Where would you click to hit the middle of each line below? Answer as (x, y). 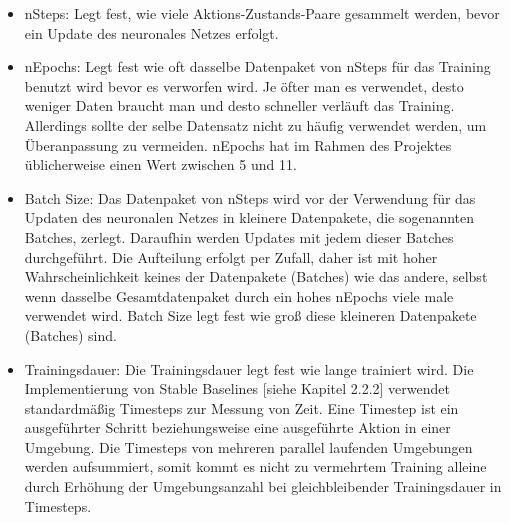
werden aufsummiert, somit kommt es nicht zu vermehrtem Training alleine (255, 466)
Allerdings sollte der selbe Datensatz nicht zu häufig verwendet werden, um (255, 124)
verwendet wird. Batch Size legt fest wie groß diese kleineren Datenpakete (250, 315)
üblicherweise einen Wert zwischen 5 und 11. (160, 164)
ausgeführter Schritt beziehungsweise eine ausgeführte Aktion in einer (237, 427)
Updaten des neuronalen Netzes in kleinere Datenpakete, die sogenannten (249, 217)
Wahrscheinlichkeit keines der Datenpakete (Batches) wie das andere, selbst (256, 276)
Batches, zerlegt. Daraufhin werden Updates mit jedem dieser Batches (239, 236)
